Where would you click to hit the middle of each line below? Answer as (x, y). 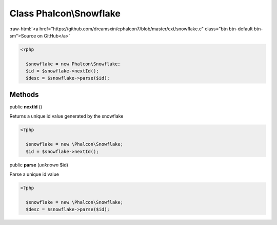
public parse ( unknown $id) (39, 165)
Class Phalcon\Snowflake (65, 13)
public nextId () (26, 107)
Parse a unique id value (34, 174)
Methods (24, 94)
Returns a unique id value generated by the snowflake (66, 116)
